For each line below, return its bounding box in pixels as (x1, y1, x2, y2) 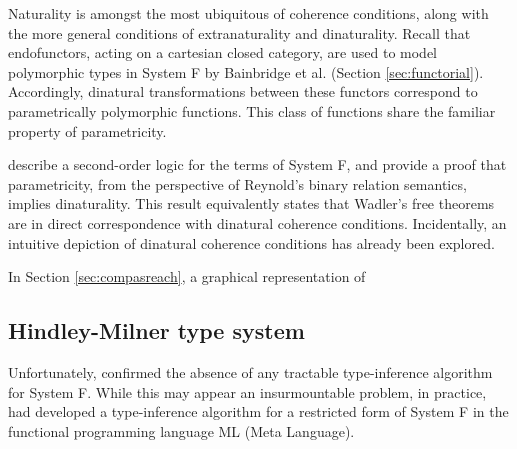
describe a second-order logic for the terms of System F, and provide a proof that (8, 154, 507, 175)
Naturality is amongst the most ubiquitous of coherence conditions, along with (8, 3, 489, 23)
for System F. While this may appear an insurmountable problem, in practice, (8, 381, 487, 402)
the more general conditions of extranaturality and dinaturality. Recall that (8, 22, 471, 43)
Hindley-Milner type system (8, 315, 305, 346)
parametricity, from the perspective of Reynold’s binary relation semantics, (8, 173, 467, 194)
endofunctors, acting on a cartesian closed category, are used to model (8, 42, 438, 63)
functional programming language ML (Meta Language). (8, 420, 355, 441)
